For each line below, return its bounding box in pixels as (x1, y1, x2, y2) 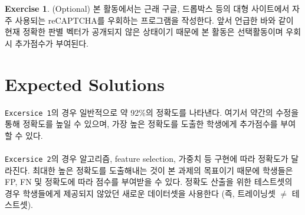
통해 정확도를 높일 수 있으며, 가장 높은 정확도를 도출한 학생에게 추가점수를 (5, 118, 278, 130)
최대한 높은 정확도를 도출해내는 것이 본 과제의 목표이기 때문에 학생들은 (32, 164, 293, 176)
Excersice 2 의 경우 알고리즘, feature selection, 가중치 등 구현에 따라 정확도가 (5, 152, 288, 164)
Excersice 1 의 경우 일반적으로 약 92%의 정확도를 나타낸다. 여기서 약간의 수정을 (5, 106, 299, 118)
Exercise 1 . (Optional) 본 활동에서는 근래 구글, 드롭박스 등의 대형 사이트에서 (5, 2, 290, 14)
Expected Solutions (5, 71, 165, 96)
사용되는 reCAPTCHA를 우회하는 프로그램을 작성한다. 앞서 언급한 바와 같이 (15, 14, 294, 26)
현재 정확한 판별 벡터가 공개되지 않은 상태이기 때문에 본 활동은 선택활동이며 (5, 25, 283, 38)
